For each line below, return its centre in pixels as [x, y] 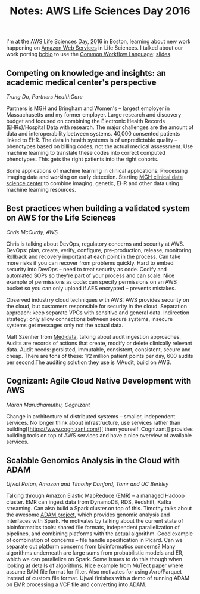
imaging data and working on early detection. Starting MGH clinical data [95, 177]
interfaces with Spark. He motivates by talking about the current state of [95, 521]
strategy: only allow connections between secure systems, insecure [90, 319]
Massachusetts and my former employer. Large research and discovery [94, 114]
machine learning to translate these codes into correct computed [86, 153]
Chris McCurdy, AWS [32, 232]
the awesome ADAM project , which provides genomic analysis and [88, 515]
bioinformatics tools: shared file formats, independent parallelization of [93, 528]
